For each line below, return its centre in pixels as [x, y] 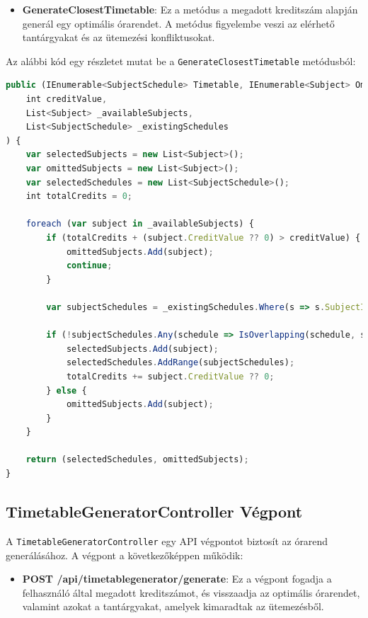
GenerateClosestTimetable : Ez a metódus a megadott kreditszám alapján [190, 9]
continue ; [89, 266]
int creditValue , [67, 99]
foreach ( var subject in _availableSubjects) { [140, 224]
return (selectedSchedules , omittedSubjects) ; [137, 460]
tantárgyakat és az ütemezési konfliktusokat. [119, 37]
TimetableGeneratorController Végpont [154, 511]
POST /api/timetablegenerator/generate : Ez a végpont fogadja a [177, 579]
